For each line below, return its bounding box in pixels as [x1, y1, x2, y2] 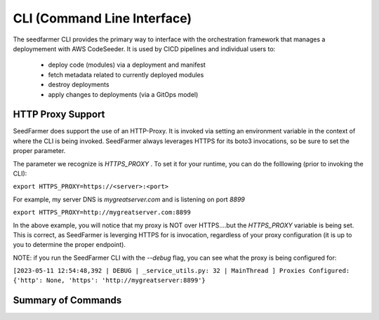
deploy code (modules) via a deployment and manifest [48, 60, 206, 69]
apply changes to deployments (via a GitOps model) [48, 90, 199, 98]
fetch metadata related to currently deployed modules [48, 70, 204, 79]
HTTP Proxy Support [13, 109, 105, 121]
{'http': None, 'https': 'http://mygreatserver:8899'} [13, 276, 206, 284]
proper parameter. [13, 147, 66, 155]
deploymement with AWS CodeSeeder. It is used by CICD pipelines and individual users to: [13, 44, 276, 53]
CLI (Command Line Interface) [13, 11, 192, 26]
